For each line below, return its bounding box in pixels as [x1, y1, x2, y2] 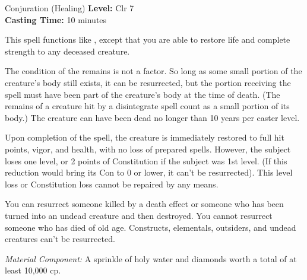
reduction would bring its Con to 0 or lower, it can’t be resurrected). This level [5, 166, 293, 179]
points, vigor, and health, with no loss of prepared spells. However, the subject [5, 142, 291, 155]
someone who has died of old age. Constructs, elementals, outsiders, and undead [5, 221, 296, 233]
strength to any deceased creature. [5, 44, 130, 57]
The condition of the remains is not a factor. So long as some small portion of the [5, 65, 302, 77]
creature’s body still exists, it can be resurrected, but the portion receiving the [5, 76, 291, 88]
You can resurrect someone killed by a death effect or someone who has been [5, 198, 284, 210]
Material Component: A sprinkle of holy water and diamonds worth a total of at [5, 252, 297, 265]
